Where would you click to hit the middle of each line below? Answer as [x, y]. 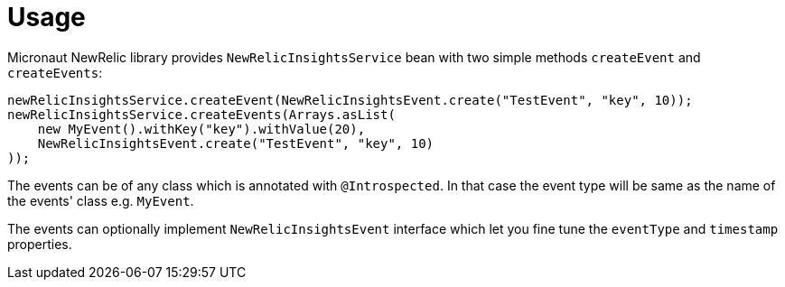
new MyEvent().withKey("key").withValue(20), [201, 129]
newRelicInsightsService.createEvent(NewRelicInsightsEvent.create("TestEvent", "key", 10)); [350, 100]
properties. [40, 244]
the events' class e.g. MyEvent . [101, 200]
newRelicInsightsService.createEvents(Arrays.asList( [201, 114]
